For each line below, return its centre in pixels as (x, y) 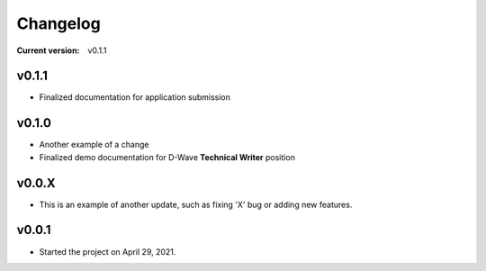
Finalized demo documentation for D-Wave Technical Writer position (167, 157)
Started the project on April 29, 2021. (108, 251)
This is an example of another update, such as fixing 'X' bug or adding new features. (196, 204)
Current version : (48, 50)
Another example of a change (94, 145)
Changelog (58, 23)
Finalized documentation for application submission (135, 97)
